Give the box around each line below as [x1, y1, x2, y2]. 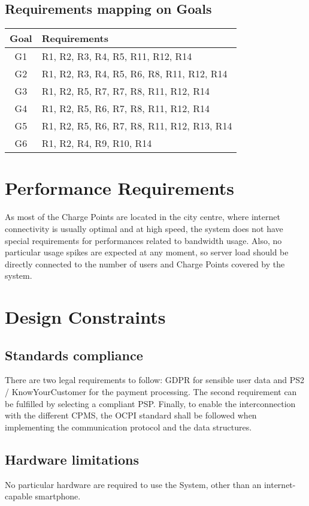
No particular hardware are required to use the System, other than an [5, 478, 262, 490]
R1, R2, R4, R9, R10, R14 [41, 136, 152, 150]
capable [5, 490, 32, 502]
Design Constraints [5, 305, 166, 329]
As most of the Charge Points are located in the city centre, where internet [5, 210, 280, 223]
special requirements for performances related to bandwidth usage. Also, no [5, 234, 282, 246]
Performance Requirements [5, 176, 235, 200]
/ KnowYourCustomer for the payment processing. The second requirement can [5, 385, 297, 398]
